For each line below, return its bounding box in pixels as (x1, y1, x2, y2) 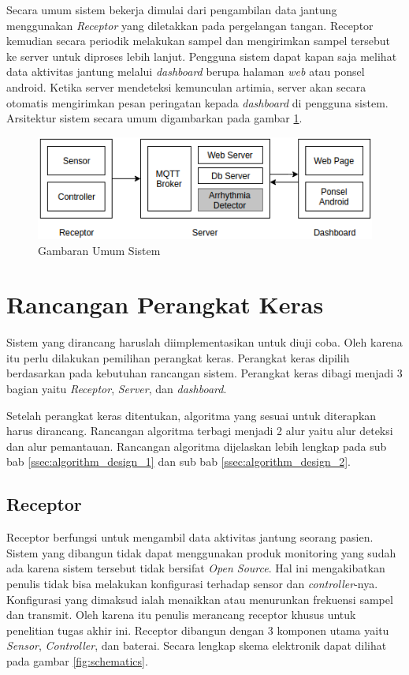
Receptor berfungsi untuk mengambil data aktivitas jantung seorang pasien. (6, 529, 374, 546)
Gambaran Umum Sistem (38, 242, 161, 258)
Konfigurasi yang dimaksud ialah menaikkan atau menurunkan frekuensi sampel (6, 591, 393, 607)
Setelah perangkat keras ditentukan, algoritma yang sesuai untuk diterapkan (6, 407, 377, 423)
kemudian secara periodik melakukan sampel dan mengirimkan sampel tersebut (6, 32, 390, 49)
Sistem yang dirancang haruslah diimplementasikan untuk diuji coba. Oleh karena (6, 334, 403, 351)
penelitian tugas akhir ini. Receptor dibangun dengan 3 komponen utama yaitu (6, 621, 389, 638)
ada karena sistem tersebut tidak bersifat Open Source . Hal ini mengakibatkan (6, 560, 385, 576)
